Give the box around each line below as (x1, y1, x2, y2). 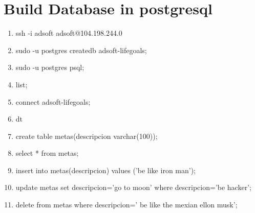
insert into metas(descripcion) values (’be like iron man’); (15, 164, 196, 175)
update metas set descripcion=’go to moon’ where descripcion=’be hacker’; (15, 182, 251, 193)
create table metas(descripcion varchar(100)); (15, 130, 158, 141)
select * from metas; (15, 148, 79, 158)
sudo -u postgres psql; (15, 62, 84, 73)
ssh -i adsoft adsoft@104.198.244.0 (15, 28, 122, 38)
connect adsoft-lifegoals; (15, 96, 91, 107)
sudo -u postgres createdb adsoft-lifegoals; (15, 44, 147, 55)
